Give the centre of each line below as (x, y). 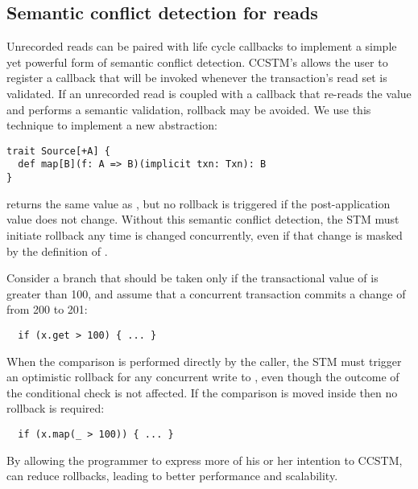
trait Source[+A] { (58, 151)
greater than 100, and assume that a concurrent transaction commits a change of (206, 293)
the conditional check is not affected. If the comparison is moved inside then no (202, 392)
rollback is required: (56, 408)
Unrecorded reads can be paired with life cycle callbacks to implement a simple (202, 46)
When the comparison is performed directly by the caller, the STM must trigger (204, 361)
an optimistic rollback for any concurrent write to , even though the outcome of (203, 377)
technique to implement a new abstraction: (112, 125)
